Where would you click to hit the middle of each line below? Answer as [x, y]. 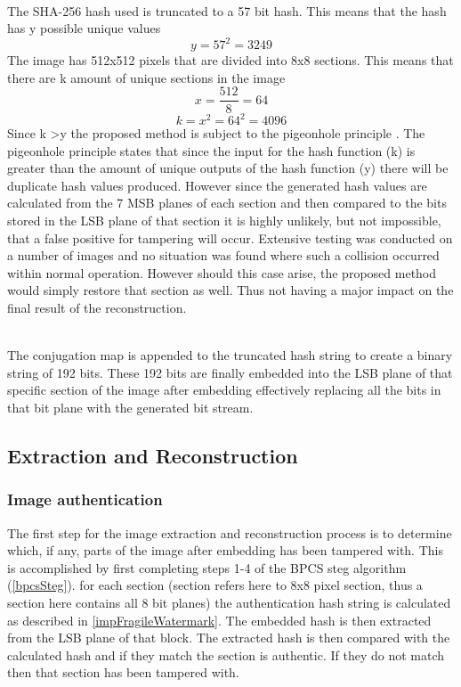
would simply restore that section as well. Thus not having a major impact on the [230, 290]
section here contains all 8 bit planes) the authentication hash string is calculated [229, 602]
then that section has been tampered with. [123, 672]
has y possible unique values [84, 28]
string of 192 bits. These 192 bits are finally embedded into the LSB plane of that [230, 372]
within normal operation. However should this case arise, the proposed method [222, 272]
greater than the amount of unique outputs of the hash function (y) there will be [228, 168]
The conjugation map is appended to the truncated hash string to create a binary [230, 355]
